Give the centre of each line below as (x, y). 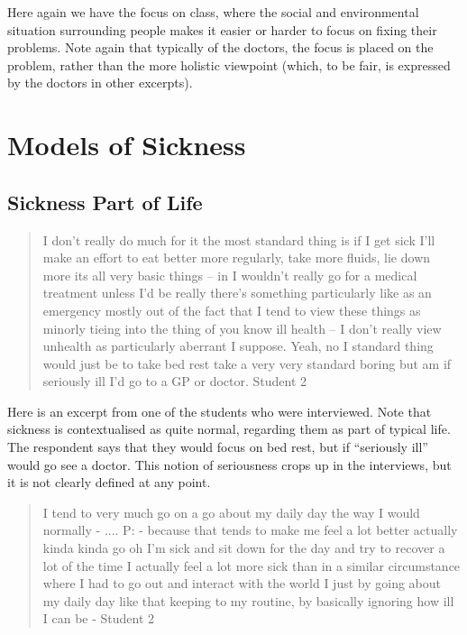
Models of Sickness (127, 145)
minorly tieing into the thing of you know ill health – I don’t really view (242, 328)
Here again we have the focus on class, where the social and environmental (213, 12)
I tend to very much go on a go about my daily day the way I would (231, 512)
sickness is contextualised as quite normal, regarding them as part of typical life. (229, 429)
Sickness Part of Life (105, 202)
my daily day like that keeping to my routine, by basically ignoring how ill (248, 600)
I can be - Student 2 (99, 618)
